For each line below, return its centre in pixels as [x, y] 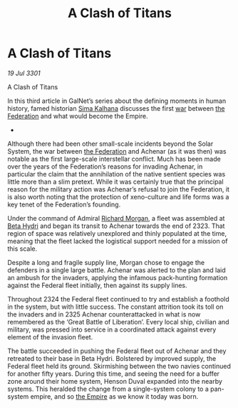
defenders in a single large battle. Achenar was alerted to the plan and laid [117, 270]
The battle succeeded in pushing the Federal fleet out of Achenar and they [117, 351]
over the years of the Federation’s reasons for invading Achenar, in [105, 166]
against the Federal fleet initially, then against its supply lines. [97, 285]
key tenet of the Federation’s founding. [64, 204]
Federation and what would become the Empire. [78, 116]
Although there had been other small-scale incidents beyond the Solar [110, 144]
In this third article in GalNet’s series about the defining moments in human [117, 101]
